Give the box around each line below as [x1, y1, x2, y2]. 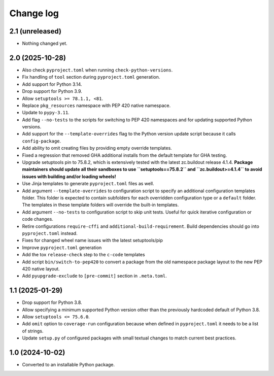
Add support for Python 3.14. [22, 81, 82, 87]
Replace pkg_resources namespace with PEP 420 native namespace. [22, 102, 171, 109]
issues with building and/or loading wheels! [22, 173, 116, 180]
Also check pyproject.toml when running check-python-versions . [22, 66, 173, 73]
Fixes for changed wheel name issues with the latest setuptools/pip [22, 237, 163, 244]
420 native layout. [22, 265, 60, 271]
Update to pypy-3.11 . [22, 110, 70, 116]
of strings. [22, 328, 44, 334]
